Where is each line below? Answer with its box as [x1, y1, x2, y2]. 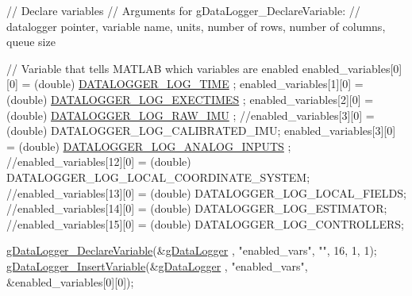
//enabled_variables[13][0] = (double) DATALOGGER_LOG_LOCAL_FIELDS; [6, 184, 406, 201]
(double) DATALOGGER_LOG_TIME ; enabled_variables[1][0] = [33, 75, 364, 92]
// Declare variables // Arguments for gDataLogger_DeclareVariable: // [6, 2, 360, 18]
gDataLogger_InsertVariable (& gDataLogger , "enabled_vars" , [6, 257, 308, 274]
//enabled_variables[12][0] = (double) [6, 153, 191, 170]
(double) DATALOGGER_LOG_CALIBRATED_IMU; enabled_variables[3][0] [6, 122, 396, 139]
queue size [6, 33, 56, 50]
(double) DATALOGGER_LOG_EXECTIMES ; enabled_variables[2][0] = [6, 90, 374, 107]
